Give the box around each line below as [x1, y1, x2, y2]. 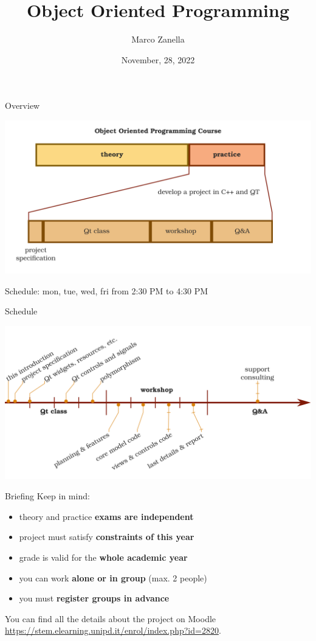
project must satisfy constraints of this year [19, 530, 194, 543]
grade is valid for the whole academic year [19, 551, 188, 564]
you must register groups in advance [19, 592, 170, 605]
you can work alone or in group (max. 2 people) [19, 571, 207, 584]
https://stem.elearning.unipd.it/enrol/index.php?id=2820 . [5, 624, 221, 637]
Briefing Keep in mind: [5, 490, 90, 502]
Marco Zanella [131, 33, 185, 46]
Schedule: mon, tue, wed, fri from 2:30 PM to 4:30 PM [5, 284, 208, 297]
